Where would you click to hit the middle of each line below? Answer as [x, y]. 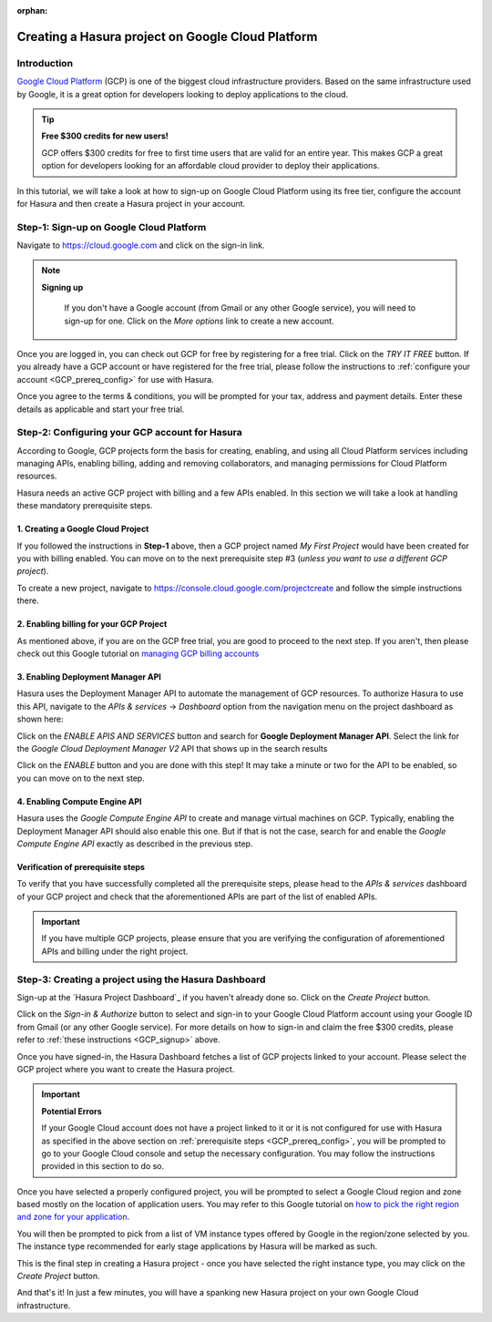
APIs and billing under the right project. [115, 951]
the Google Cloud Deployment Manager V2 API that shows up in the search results [172, 748]
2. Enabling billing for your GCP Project [92, 624]
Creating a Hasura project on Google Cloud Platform [167, 36]
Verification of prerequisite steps [81, 866]
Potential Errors [72, 1111]
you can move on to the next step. [81, 778]
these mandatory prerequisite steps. [85, 506]
